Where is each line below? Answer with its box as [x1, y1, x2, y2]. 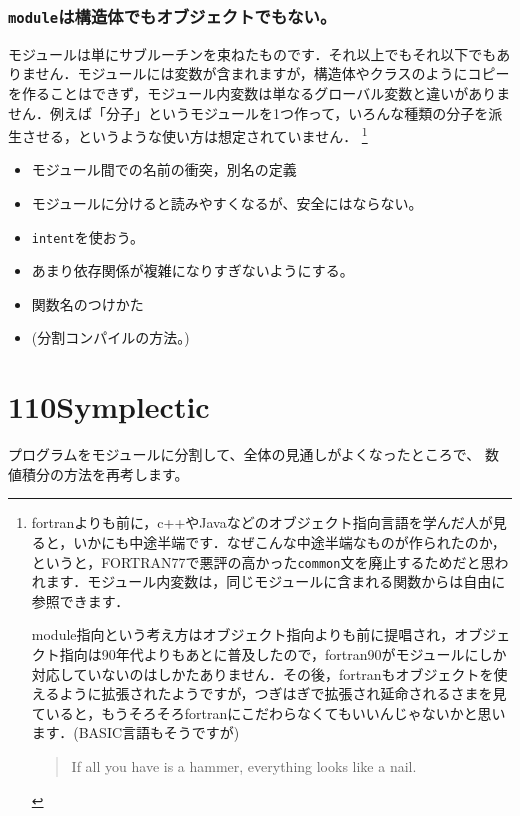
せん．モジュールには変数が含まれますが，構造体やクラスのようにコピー [35, 63, 510, 84]
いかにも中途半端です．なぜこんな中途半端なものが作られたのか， [73, 531, 506, 552]
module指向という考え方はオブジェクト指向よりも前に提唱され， [31, 624, 455, 645]
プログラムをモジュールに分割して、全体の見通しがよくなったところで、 [8, 444, 481, 465]
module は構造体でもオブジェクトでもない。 [8, 3, 337, 28]
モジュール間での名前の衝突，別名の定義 [31, 159, 297, 180]
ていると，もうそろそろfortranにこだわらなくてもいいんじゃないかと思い [31, 702, 506, 723]
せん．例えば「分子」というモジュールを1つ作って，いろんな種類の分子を [8, 102, 489, 123]
